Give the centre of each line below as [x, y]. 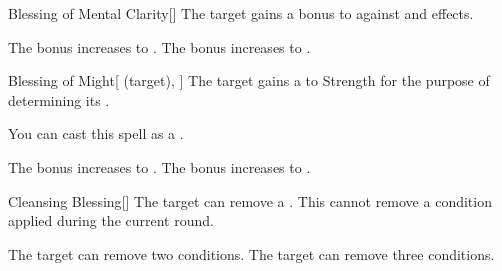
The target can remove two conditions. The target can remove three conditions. [251, 253]
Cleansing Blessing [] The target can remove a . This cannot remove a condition [250, 200]
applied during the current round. [111, 220]
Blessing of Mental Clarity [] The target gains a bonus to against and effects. [241, 13]
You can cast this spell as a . [96, 133]
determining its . [59, 99]
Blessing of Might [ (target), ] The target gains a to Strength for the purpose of [249, 80]
